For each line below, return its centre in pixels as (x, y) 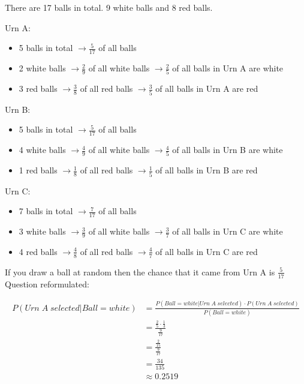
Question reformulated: (47, 283)
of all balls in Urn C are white (228, 231)
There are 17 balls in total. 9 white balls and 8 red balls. (109, 7)
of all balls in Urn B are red (207, 170)
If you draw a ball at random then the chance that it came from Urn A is (140, 271)
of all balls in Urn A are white (228, 68)
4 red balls (38, 251)
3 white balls (42, 231)
